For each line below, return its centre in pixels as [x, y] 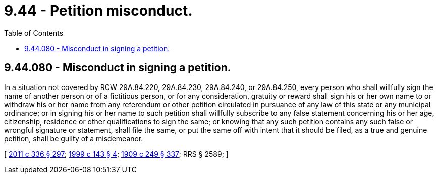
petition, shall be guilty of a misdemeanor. [74, 138]
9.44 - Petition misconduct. [98, 11]
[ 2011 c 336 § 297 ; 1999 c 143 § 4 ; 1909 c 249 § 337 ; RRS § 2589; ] [116, 154]
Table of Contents [34, 33]
